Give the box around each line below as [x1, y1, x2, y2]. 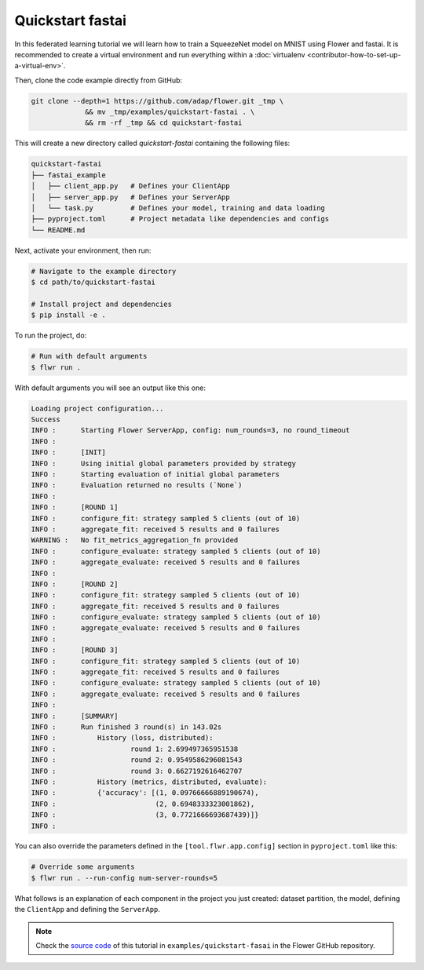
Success [31, 415, 60, 424]
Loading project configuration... [31, 404, 164, 413]
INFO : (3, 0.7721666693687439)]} [31, 811, 259, 819]
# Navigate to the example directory [31, 267, 177, 275]
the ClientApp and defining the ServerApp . [14, 905, 161, 914]
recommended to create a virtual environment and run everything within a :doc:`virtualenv [14, 49, 305, 59]
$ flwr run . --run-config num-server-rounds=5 [31, 873, 217, 882]
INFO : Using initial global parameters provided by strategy [31, 459, 297, 468]
